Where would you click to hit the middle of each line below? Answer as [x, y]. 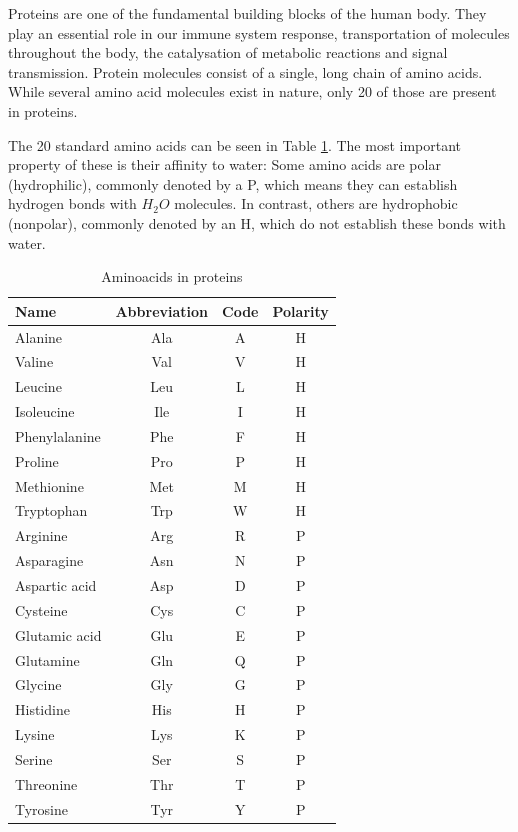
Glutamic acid [58, 634]
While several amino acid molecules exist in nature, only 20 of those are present [252, 91]
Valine [34, 361]
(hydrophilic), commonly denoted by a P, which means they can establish [233, 183]
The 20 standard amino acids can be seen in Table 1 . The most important [235, 144]
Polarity [300, 310]
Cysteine [41, 609]
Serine [34, 758]
